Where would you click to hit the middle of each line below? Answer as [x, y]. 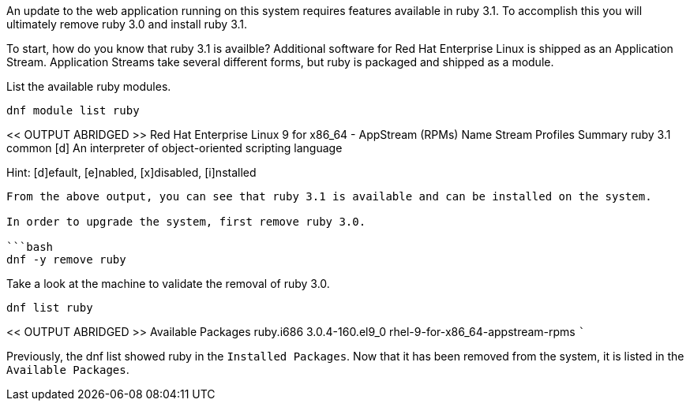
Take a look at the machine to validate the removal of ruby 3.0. [168, 284]
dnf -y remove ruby [66, 260]
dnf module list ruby [73, 110]
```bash [30, 247]
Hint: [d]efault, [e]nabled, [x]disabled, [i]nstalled [131, 172]
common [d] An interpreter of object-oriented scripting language [174, 148]
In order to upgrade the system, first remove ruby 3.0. [186, 222]
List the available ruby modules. [89, 86]
